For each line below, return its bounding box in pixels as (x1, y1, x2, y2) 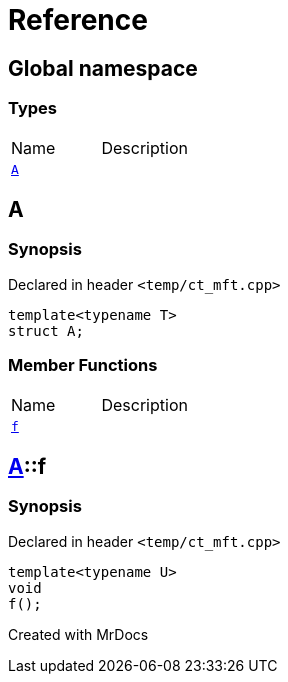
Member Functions (8, 355, 158, 376)
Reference (8, 3, 148, 37)
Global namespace (8, 55, 198, 81)
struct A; (8, 322, 84, 339)
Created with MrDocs (8, 625, 149, 643)
